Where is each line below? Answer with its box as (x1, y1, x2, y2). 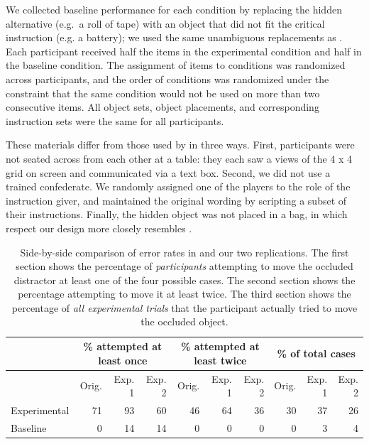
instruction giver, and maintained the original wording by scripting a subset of (6, 193, 347, 207)
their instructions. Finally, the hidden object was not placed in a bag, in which (6, 207, 348, 222)
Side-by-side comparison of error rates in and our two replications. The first (20, 244, 349, 259)
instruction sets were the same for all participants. (6, 113, 224, 128)
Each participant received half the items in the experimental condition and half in (6, 43, 362, 58)
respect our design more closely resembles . (6, 220, 192, 235)
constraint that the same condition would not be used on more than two (6, 85, 320, 100)
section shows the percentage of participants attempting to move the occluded (16, 259, 353, 274)
